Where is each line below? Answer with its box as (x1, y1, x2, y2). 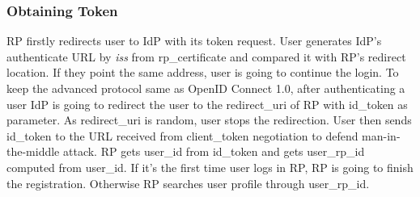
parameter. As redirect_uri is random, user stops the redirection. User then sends (6, 111, 412, 128)
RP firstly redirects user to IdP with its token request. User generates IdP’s (6, 32, 382, 49)
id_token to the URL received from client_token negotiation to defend (6, 127, 358, 144)
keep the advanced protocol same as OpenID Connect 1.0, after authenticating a (6, 80, 405, 96)
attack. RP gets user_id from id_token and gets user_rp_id (62, 143, 365, 160)
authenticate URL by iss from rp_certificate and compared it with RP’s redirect (6, 48, 406, 65)
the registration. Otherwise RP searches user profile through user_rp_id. (6, 174, 370, 191)
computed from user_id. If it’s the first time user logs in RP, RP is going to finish (6, 158, 414, 175)
